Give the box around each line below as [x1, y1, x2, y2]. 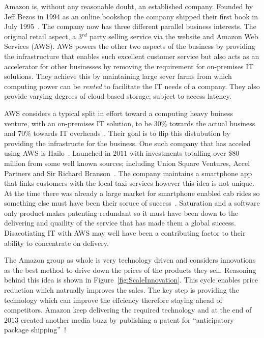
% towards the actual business [161, 118, 255, 128]
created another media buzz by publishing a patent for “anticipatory [20, 314, 234, 325]
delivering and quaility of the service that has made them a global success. [4, 217, 236, 228]
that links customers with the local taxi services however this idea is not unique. [4, 178, 254, 188]
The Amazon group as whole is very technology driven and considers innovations [4, 255, 256, 265]
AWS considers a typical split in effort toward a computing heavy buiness [4, 107, 233, 118]
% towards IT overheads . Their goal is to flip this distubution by [25, 128, 230, 138]
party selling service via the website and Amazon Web [89, 31, 258, 41]
